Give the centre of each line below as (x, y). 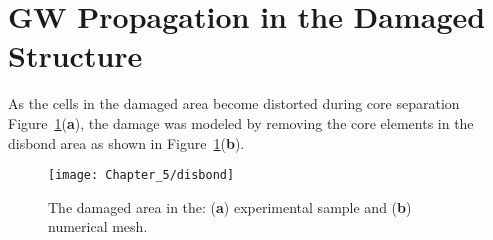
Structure (75, 55)
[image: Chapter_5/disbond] (141, 175)
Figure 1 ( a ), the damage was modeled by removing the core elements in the (241, 122)
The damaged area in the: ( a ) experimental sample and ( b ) (230, 206)
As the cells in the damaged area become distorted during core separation (234, 103)
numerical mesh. (98, 226)
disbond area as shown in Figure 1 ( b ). (126, 142)
